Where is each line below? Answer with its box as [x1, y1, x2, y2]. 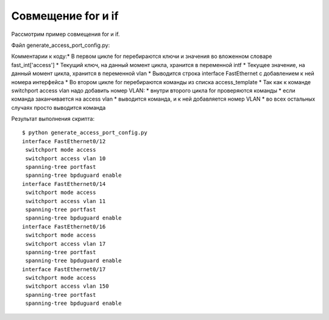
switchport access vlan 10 [25, 155, 106, 162]
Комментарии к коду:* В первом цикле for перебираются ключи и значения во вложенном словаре [11, 52, 272, 60]
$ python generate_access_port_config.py [22, 129, 147, 137]
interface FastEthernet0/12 [22, 138, 106, 144]
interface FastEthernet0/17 [22, 266, 106, 272]
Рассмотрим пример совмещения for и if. [11, 30, 120, 38]
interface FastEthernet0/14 [22, 180, 106, 187]
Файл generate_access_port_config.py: [11, 41, 110, 49]
